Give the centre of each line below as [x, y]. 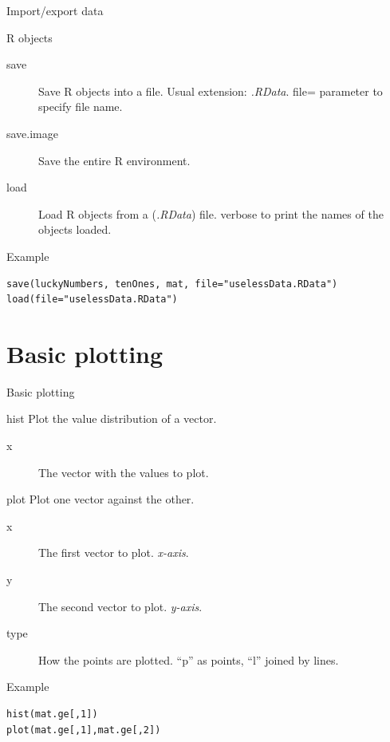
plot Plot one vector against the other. [100, 499]
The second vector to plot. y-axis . [120, 606]
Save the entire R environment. [114, 160]
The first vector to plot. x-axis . [114, 553]
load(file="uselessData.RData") [92, 300]
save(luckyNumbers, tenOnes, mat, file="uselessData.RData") [172, 284]
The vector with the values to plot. [124, 472]
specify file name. [81, 107]
